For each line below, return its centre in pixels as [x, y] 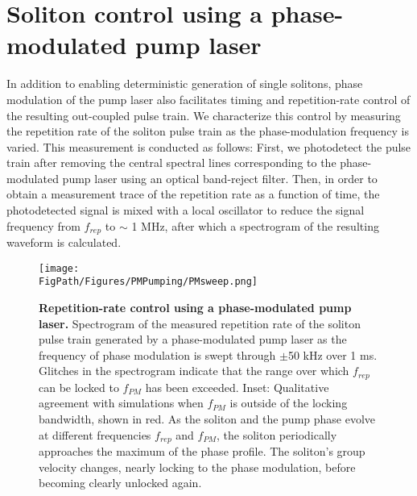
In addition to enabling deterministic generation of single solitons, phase [185, 83]
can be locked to [79, 387]
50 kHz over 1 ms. [332, 354]
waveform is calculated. [64, 242]
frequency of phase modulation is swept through [157, 354]
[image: [59, 268]
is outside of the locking [289, 403]
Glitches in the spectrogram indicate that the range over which [194, 371]
